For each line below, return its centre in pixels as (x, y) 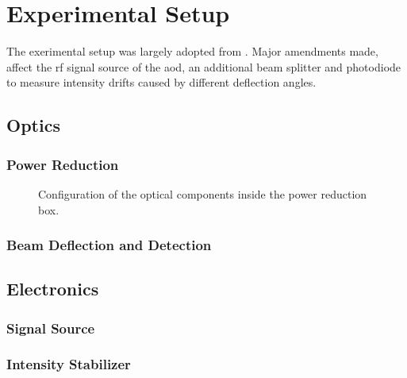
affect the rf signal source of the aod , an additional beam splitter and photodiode (204, 66)
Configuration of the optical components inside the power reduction (203, 193)
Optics (33, 125)
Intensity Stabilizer (69, 364)
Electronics (53, 289)
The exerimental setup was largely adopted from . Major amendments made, (192, 51)
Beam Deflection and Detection (109, 245)
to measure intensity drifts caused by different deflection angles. (161, 82)
